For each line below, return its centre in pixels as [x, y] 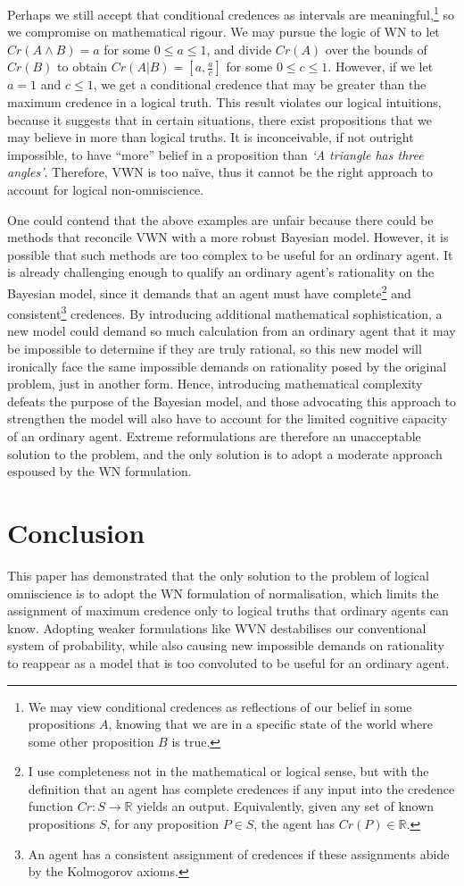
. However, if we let [381, 67]
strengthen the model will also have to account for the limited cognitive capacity [228, 418]
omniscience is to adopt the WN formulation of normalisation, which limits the [223, 593]
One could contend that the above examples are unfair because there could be [220, 219]
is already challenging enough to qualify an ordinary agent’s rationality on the [221, 272]
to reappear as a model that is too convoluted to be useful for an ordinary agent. [228, 662]
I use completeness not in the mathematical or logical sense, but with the [228, 771]
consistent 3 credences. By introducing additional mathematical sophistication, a [225, 312]
